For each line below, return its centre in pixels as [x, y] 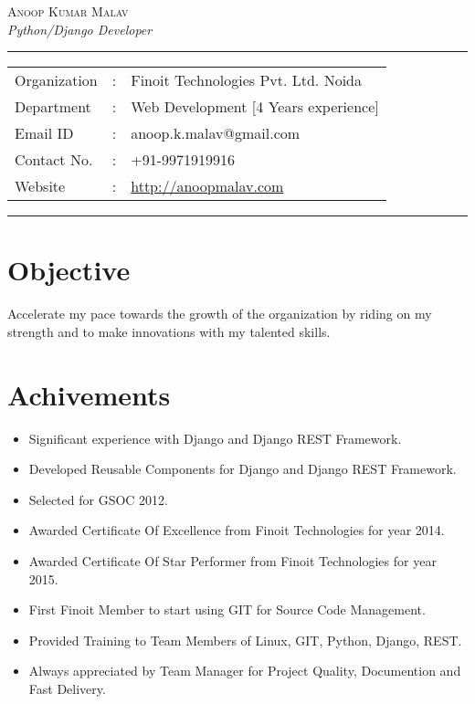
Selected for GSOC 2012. [98, 499]
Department [53, 107]
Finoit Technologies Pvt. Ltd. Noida [246, 80]
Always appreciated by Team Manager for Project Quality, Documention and [245, 671]
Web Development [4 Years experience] [255, 107]
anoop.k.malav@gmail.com [216, 133]
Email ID [44, 133]
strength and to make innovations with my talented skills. [169, 331]
